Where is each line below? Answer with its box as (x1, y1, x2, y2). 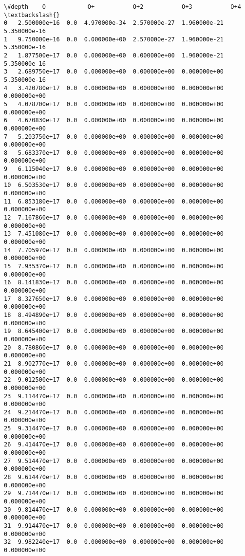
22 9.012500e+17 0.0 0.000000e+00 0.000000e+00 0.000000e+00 (4, 376, 224, 384)
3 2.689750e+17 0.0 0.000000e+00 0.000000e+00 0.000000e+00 (4, 68, 224, 75)
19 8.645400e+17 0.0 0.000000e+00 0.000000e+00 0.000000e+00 (4, 328, 224, 335)
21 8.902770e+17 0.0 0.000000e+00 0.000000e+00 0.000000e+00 (4, 360, 224, 367)
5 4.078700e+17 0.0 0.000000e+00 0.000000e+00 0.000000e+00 (4, 100, 224, 108)
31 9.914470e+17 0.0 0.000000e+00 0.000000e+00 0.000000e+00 (4, 522, 224, 529)
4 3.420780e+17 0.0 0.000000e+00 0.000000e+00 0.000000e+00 (4, 84, 224, 92)
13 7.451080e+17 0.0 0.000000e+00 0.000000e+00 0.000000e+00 (4, 230, 224, 238)
